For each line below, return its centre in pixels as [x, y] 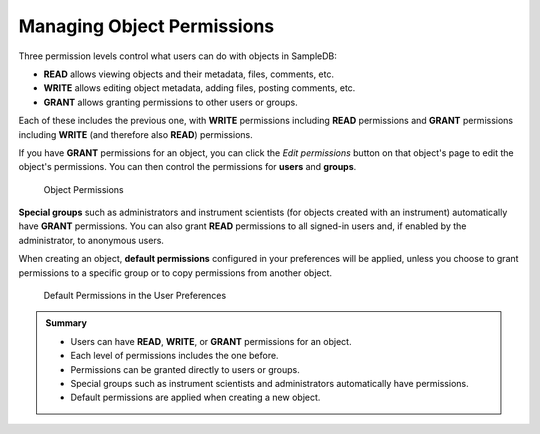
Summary [66, 323]
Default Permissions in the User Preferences [135, 296]
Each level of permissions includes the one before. [174, 356]
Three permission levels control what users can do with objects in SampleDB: [177, 56]
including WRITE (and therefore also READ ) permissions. [136, 134]
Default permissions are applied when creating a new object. [195, 397]
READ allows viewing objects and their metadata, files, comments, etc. [189, 74]
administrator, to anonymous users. [91, 240]
